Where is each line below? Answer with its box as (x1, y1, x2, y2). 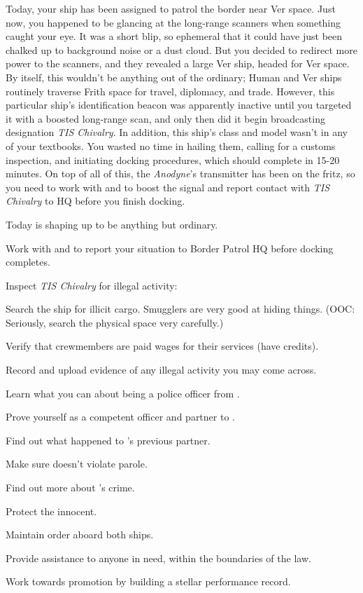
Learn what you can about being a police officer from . (6, 386, 240, 400)
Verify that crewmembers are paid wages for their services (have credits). (6, 339, 319, 353)
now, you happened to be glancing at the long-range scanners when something (6, 15, 341, 29)
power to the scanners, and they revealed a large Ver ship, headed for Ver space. (6, 56, 350, 71)
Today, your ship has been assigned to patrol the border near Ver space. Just (6, 1, 336, 15)
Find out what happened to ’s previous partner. (6, 432, 211, 447)
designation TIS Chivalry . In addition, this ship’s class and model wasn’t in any (6, 125, 348, 139)
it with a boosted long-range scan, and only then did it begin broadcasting (6, 111, 325, 125)
